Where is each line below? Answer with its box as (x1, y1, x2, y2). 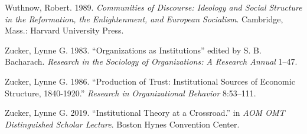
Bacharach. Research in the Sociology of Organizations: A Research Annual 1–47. (5, 55, 298, 68)
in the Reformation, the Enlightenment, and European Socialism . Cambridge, (5, 12, 283, 25)
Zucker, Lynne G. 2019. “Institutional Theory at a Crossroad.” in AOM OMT (5, 106, 285, 119)
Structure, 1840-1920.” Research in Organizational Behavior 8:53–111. (5, 86, 256, 99)
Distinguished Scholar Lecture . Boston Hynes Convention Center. (5, 118, 240, 130)
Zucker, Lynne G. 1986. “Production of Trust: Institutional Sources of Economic (5, 75, 295, 87)
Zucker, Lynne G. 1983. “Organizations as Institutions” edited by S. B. (5, 43, 262, 56)
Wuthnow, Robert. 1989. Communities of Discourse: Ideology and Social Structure (5, 1, 302, 13)
